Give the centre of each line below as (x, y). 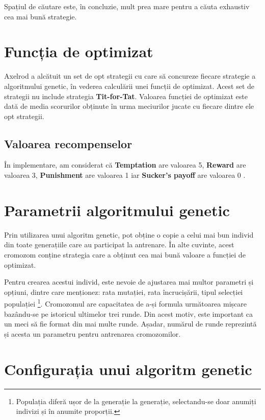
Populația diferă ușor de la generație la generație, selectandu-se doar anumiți (136, 401)
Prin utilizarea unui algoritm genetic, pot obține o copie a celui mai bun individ (129, 234)
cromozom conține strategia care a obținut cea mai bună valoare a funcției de (125, 254)
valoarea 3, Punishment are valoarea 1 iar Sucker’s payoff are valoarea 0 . (125, 175)
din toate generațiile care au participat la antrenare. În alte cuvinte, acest (119, 244)
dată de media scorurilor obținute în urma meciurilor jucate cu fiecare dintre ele (129, 106)
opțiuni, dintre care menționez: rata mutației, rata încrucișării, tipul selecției (124, 291)
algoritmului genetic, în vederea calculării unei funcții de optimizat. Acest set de (129, 86)
